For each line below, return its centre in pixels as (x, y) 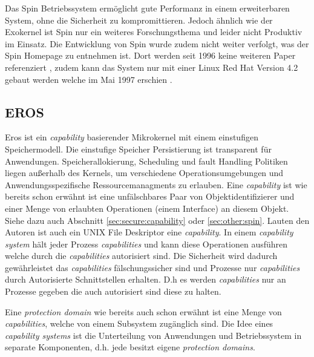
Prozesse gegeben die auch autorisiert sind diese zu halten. (113, 291)
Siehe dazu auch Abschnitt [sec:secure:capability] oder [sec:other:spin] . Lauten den (157, 220)
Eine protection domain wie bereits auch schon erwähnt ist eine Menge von (143, 311)
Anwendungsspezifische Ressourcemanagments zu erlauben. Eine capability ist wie (156, 184)
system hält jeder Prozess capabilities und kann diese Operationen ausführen (146, 244)
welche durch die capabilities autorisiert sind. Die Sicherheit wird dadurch (141, 256)
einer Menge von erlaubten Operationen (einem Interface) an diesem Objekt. (147, 208)
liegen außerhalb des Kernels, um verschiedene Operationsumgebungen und (144, 173)
